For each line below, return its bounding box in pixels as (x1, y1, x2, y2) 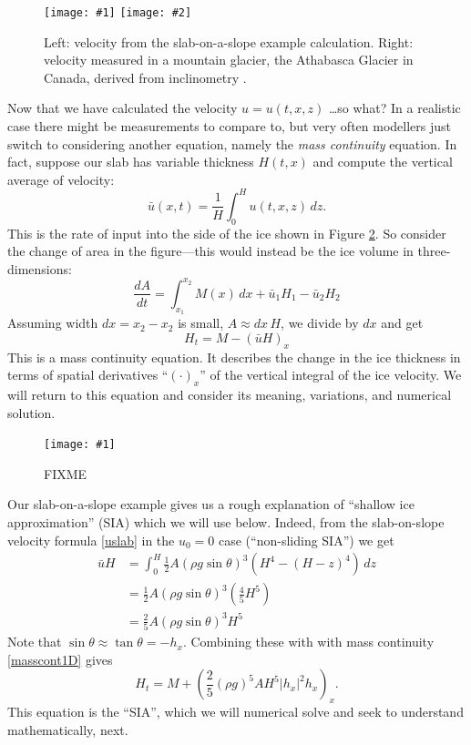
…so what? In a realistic (328, 98, 461, 117)
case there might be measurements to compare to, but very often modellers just (7, 117, 452, 136)
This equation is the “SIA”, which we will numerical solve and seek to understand (7, 702, 464, 721)
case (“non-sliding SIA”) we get (219, 530, 394, 549)
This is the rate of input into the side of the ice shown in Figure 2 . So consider (7, 223, 446, 242)
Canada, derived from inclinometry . (44, 67, 247, 87)
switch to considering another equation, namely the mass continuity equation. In (7, 134, 457, 153)
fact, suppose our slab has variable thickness (7, 152, 254, 171)
